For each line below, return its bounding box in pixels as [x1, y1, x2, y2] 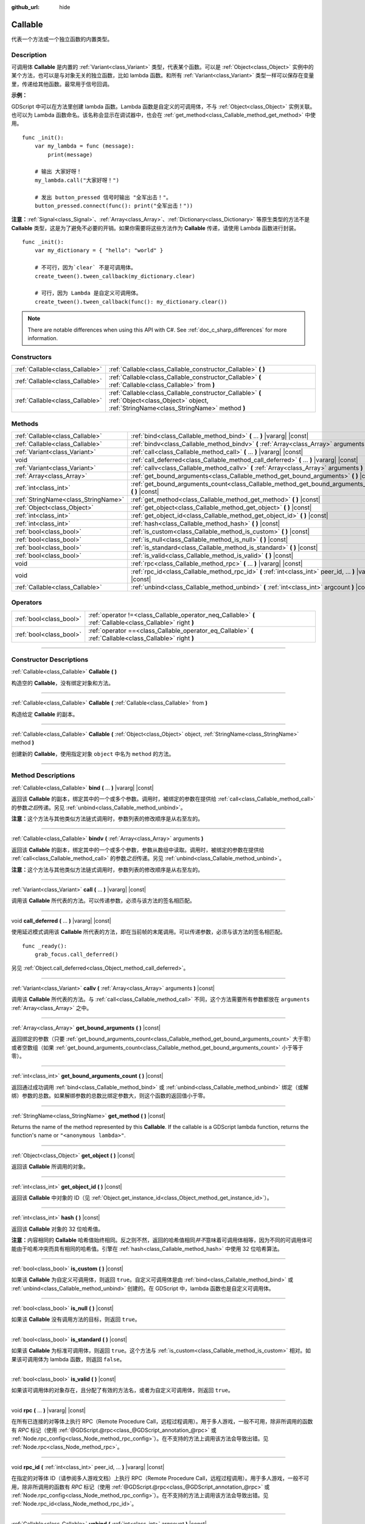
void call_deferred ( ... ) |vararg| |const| [11, 917, 112, 924]
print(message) [47, 151, 93, 158]
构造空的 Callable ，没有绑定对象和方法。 [11, 679, 114, 686]
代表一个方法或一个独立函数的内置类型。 [11, 35, 113, 43]
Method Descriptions [11, 771, 75, 780]
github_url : [11, 4, 40, 10]
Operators [11, 598, 43, 607]
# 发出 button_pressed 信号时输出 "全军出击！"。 [34, 194, 172, 201]
